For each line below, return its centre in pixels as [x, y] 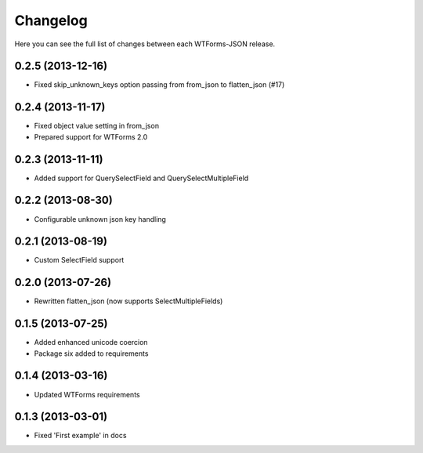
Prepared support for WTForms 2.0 [91, 136]
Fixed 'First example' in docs [80, 436]
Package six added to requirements [91, 353]
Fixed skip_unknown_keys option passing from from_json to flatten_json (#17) [159, 85]
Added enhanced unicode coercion [91, 342]
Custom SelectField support [79, 260]
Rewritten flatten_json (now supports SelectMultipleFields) [128, 301]
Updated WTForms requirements [87, 394]
